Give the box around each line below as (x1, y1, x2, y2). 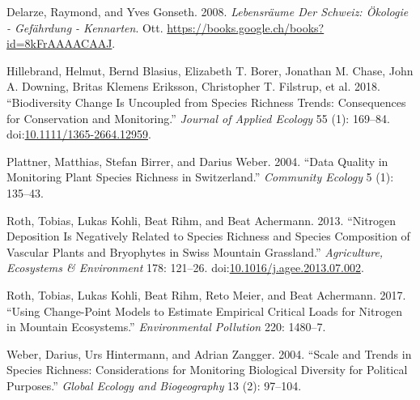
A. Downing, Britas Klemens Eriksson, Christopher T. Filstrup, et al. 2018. (6, 78, 380, 95)
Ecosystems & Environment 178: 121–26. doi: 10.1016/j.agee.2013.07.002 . (6, 259, 364, 276)
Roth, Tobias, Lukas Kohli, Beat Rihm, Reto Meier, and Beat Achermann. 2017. (6, 286, 406, 303)
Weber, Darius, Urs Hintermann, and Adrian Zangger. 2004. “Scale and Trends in (6, 345, 412, 362)
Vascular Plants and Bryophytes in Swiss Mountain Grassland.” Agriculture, (6, 243, 384, 260)
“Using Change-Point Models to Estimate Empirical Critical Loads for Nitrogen (6, 302, 402, 319)
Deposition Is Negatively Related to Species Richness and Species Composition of (6, 228, 410, 245)
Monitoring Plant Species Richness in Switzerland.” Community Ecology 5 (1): (6, 168, 394, 185)
